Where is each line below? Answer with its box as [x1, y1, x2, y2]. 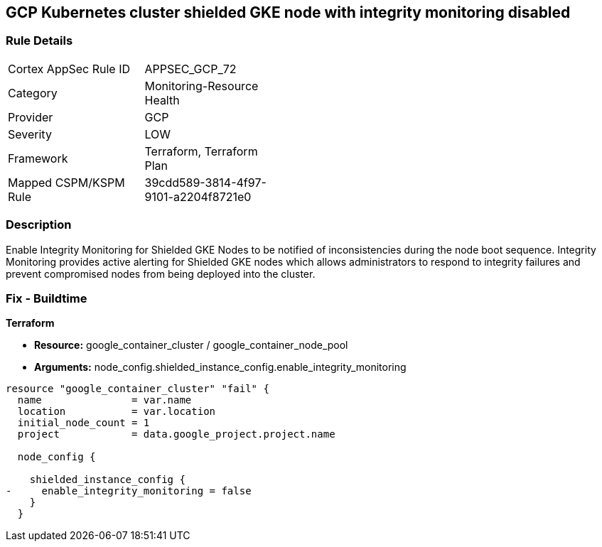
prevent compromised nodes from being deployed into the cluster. [6, 267, 316, 280]
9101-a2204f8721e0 [144, 189, 252, 204]
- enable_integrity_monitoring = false [6, 485, 252, 497]
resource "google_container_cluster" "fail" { [6, 383, 269, 395]
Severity [8, 126, 52, 141]
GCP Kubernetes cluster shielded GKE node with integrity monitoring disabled [6, 4, 571, 21]
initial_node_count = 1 [17, 417, 150, 429]
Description [6, 217, 72, 232]
